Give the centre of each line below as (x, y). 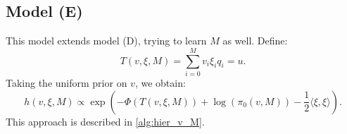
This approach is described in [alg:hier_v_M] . (105, 121)
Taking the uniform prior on (67, 82)
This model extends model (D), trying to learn (106, 41)
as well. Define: (255, 41)
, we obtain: (160, 82)
